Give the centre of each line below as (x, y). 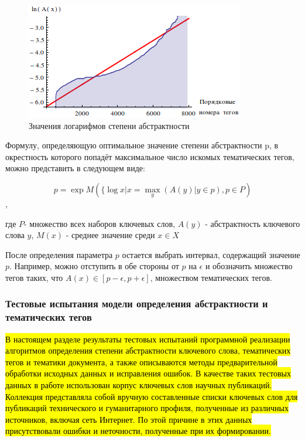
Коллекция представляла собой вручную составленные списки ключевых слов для (152, 396)
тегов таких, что (34, 277)
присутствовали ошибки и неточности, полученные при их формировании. (138, 431)
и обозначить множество (249, 266)
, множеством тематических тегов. (211, 277)
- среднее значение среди (110, 235)
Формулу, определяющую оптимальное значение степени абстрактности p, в (142, 145)
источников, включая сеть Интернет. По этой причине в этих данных (129, 419)
